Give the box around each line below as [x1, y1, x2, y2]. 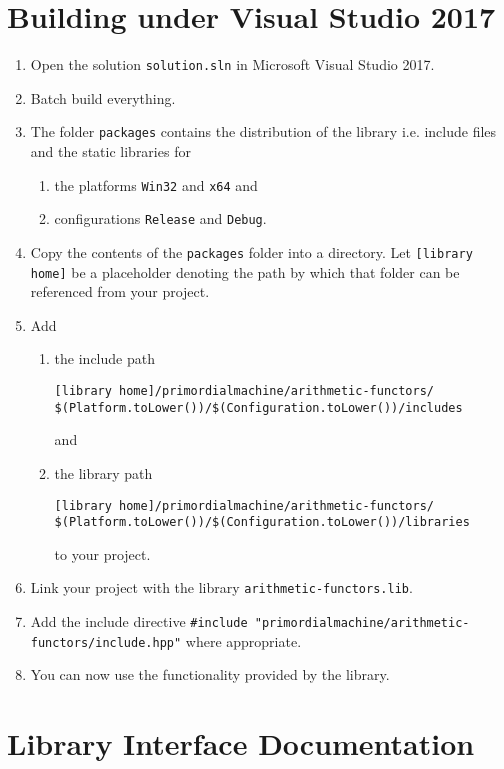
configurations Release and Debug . [54, 208, 267, 229]
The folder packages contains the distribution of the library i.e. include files [30, 121, 497, 142]
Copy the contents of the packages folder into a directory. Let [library [30, 241, 473, 262]
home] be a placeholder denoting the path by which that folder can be [30, 261, 460, 282]
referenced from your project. [30, 281, 210, 302]
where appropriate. [185, 630, 302, 651]
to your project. [54, 543, 151, 564]
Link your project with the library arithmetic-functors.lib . [30, 577, 413, 598]
